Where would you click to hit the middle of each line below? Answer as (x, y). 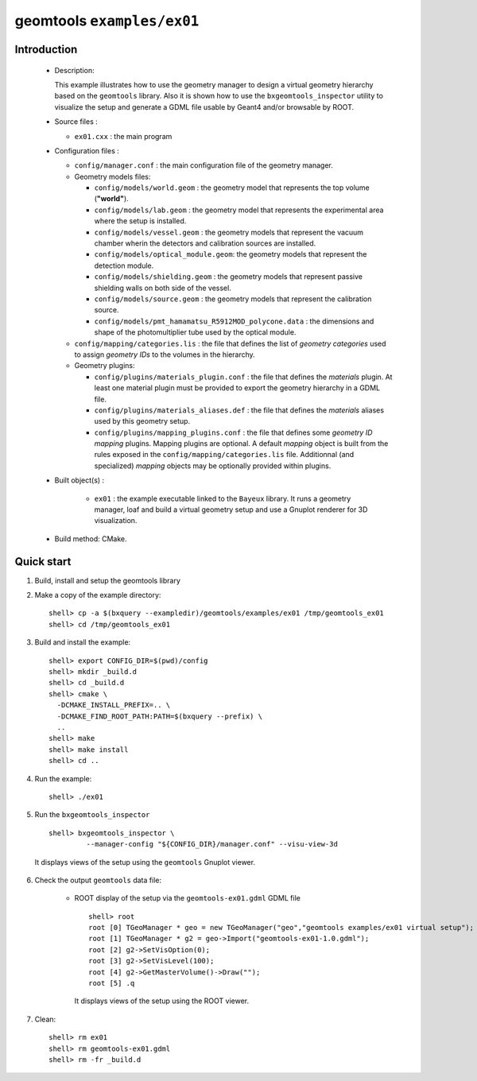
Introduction (46, 49)
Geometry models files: (112, 176)
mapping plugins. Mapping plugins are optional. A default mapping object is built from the (241, 444)
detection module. (124, 265)
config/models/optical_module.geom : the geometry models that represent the (231, 254)
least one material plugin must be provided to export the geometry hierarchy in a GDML (237, 388)
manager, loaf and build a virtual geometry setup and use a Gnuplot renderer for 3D (231, 510)
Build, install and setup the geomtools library (107, 580)
